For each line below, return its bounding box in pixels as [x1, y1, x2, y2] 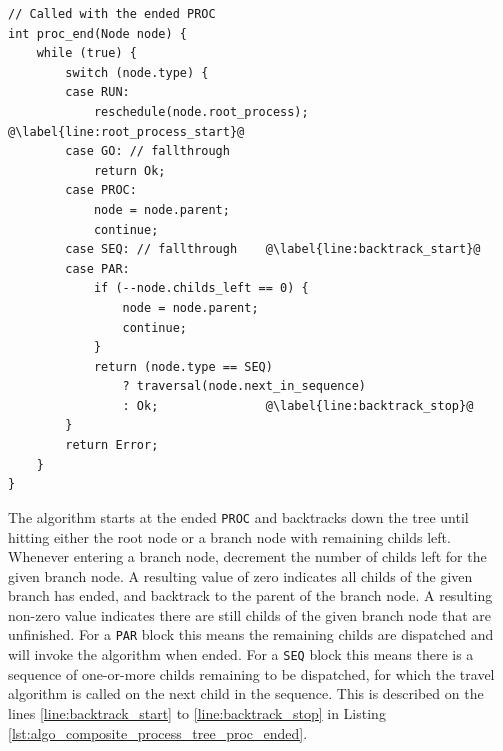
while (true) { [36, 46, 137, 61]
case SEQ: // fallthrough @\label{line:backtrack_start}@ [65, 242, 481, 257]
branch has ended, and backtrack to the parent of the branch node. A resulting [8, 585, 493, 606]
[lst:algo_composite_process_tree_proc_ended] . [8, 722, 308, 743]
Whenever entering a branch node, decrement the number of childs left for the [8, 546, 487, 567]
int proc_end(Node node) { [8, 26, 187, 41]
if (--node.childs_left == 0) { [93, 281, 309, 296]
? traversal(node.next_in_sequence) [122, 379, 366, 394]
